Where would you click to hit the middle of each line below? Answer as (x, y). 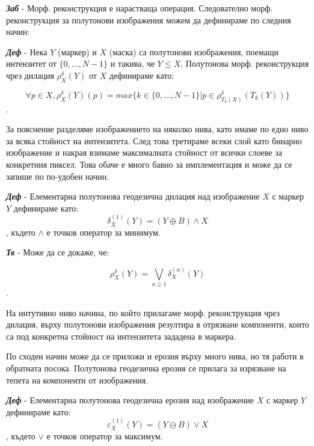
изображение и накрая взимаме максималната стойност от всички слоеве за (144, 152)
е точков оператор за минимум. (103, 232)
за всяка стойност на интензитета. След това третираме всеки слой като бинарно (154, 140)
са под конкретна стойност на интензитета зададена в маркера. (121, 336)
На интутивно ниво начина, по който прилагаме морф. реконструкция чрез (143, 312)
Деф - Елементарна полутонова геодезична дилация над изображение (133, 196)
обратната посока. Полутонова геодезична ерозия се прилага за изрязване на (146, 368)
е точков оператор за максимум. (105, 435)
